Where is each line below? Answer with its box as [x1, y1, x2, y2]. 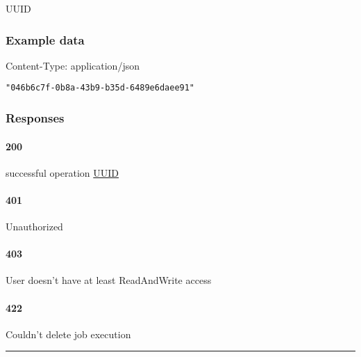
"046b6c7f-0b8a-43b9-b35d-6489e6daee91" [6, 83, 195, 93]
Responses [6, 109, 65, 126]
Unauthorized [6, 219, 63, 234]
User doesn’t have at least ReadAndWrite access [6, 273, 212, 287]
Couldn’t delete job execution [6, 326, 131, 341]
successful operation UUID [6, 165, 119, 180]
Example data [6, 31, 85, 48]
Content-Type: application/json [6, 58, 140, 72]
